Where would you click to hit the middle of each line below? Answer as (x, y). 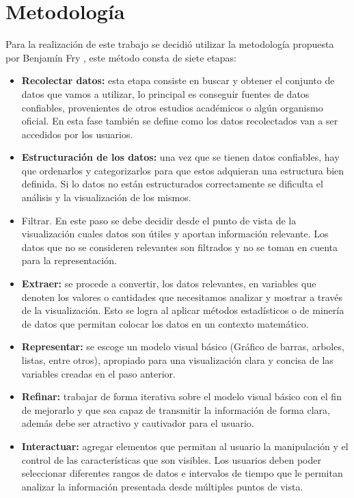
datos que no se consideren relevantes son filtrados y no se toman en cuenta (180, 247)
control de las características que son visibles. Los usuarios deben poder (171, 459)
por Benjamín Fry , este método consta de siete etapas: (121, 57)
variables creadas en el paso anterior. (98, 373)
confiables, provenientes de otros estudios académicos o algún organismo (172, 107)
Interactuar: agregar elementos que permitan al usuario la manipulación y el (185, 446)
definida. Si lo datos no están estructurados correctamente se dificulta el (172, 184)
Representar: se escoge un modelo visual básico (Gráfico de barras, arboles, (183, 346)
